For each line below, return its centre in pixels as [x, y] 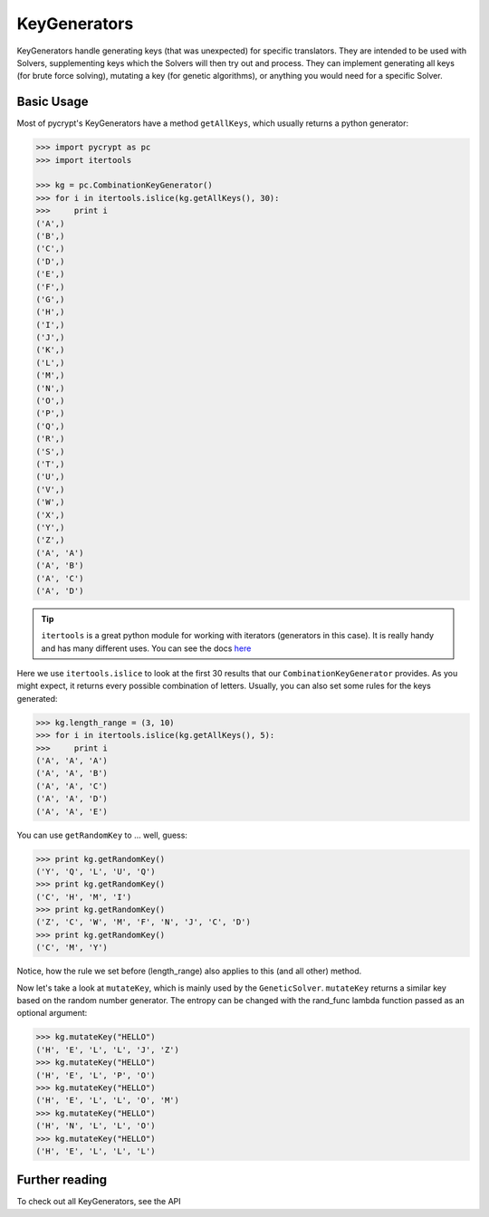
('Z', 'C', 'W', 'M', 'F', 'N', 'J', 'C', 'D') [143, 922]
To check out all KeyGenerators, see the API [99, 1202]
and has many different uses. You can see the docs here [146, 648]
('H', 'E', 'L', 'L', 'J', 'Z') [108, 1049]
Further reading [62, 1180]
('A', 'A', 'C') [72, 786]
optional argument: [52, 1013]
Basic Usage [53, 102]
